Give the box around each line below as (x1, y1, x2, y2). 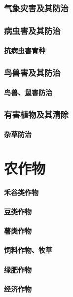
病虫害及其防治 (4, 24, 61, 36)
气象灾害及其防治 (4, 1, 69, 14)
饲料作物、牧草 (4, 245, 52, 255)
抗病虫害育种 (4, 45, 45, 56)
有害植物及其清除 (4, 108, 69, 120)
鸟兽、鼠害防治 (4, 87, 52, 98)
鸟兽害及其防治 (4, 66, 61, 78)
